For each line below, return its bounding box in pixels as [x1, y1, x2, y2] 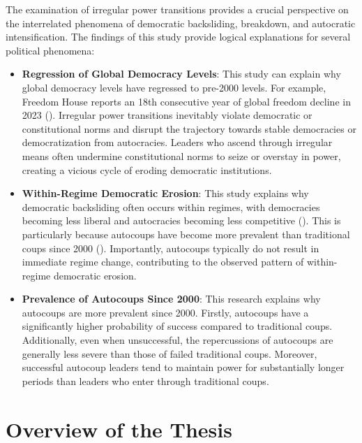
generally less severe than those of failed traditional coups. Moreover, [22, 346, 317, 361]
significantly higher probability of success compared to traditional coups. [22, 319, 333, 333]
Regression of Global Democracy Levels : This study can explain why [22, 66, 341, 81]
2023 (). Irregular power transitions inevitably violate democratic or [22, 108, 312, 122]
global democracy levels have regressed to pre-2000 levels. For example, [22, 80, 326, 94]
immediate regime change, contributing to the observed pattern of [22, 254, 304, 269]
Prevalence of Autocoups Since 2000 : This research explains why [22, 291, 321, 306]
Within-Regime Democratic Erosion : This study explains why [22, 186, 309, 201]
